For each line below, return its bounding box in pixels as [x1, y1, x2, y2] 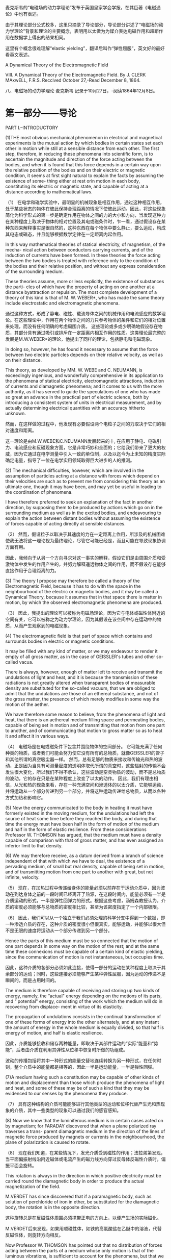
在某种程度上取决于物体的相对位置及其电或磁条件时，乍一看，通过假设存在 [5, 218, 161, 224]
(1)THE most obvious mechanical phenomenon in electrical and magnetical [5, 134, 162, 140]
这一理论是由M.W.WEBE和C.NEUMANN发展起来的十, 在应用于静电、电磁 [5, 438, 157, 444]
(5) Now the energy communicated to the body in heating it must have [5, 804, 153, 811]
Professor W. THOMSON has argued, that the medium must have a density [5, 832, 162, 838]
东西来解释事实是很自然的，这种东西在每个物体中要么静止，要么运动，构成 [9, 224, 166, 231]
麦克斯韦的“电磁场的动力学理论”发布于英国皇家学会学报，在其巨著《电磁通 [5, 5, 161, 10]
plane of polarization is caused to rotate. [5, 1139, 90, 1145]
